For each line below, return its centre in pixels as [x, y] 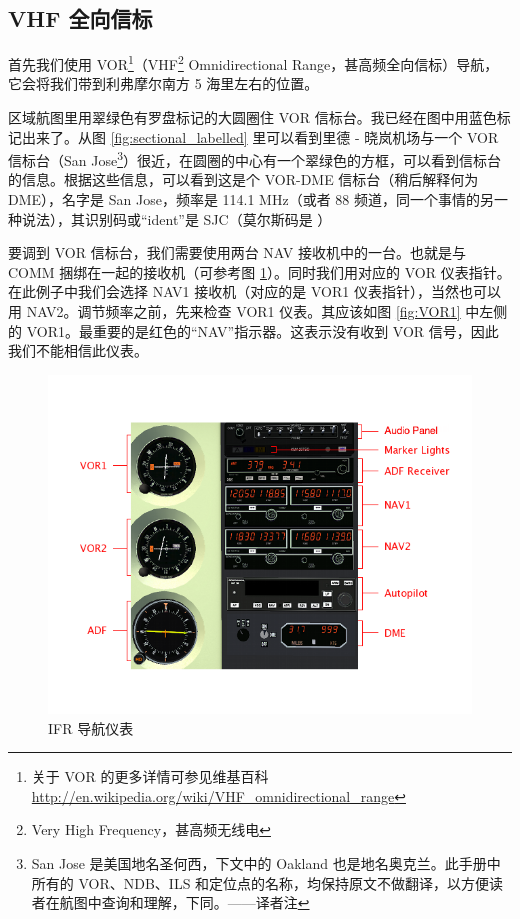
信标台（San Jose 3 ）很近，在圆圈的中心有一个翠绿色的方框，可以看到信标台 [255, 158]
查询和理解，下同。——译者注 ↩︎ [205, 902]
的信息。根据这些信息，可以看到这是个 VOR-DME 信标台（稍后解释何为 [243, 179]
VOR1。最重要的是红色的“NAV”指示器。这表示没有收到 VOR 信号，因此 [262, 330]
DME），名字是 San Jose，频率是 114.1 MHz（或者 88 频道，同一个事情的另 [251, 199]
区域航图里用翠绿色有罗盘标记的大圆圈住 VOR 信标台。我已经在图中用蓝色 [252, 117]
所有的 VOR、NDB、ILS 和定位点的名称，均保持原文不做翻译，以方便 [260, 882]
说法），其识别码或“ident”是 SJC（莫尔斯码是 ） [176, 218]
